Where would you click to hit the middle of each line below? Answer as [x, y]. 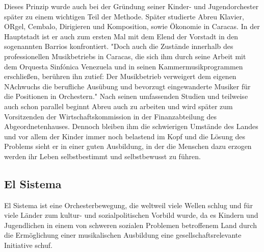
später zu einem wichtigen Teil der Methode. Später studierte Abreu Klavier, [124, 16]
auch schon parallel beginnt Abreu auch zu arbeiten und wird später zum [118, 106]
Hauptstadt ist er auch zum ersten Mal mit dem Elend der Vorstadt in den [121, 36]
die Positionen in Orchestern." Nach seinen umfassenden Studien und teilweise [126, 96]
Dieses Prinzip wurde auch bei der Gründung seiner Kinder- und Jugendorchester [131, 6]
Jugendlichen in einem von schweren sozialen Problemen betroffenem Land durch [130, 225]
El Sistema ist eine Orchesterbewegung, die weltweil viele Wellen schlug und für [128, 205]
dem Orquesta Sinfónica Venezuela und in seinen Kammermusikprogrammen [124, 66]
